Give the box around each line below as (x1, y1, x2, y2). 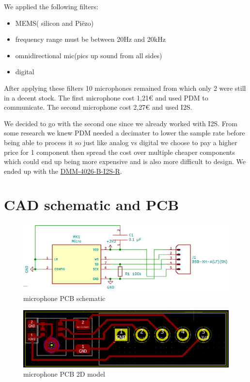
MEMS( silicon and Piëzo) (15, 17, 94, 28)
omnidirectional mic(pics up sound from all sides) (15, 50, 162, 60)
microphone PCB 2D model (23, 369, 106, 379)
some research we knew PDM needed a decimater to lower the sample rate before (4, 128, 245, 138)
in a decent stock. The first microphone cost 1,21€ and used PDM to (4, 92, 208, 102)
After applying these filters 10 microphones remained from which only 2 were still (4, 83, 246, 93)
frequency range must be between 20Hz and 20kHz (15, 34, 166, 44)
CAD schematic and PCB (4, 194, 179, 214)
